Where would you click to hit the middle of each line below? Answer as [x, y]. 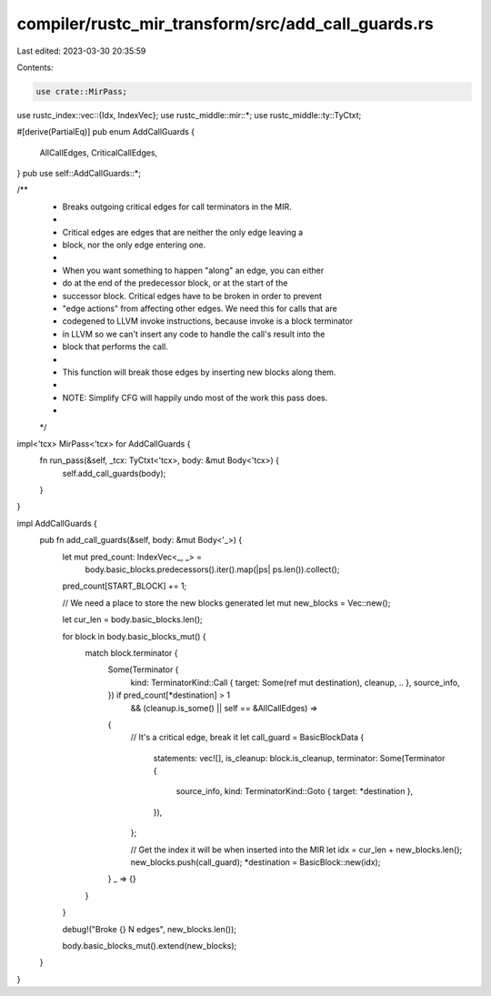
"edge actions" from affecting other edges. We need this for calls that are [200, 308]
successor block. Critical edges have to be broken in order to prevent [192, 296]
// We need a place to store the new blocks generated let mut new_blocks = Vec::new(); [226, 603]
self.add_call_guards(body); [114, 473]
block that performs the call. [115, 347]
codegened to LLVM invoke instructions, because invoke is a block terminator [208, 321]
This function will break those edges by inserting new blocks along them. [199, 372]
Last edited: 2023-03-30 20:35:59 [81, 51]
